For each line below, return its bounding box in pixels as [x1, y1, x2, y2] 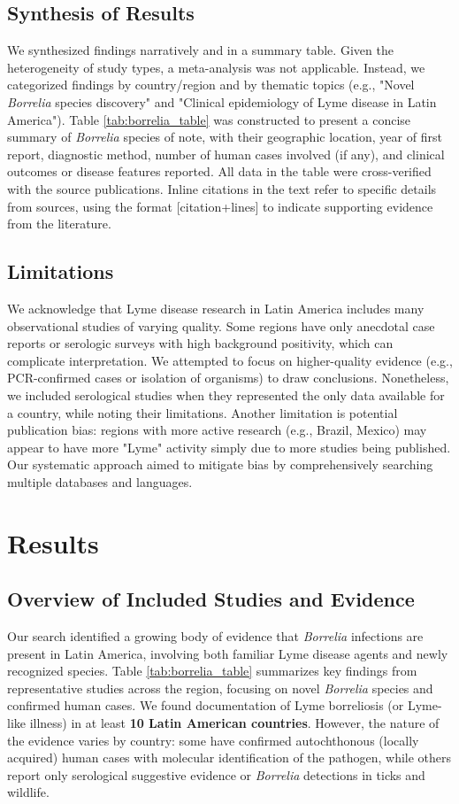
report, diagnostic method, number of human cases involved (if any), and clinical [7, 144, 445, 163]
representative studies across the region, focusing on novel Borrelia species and [7, 678, 433, 697]
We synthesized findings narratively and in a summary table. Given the [7, 41, 394, 59]
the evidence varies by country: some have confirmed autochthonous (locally [7, 731, 419, 749]
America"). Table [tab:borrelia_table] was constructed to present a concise [7, 110, 411, 128]
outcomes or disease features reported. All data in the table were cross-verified [7, 162, 432, 181]
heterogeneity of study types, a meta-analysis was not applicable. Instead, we [7, 58, 425, 76]
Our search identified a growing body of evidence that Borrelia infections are [7, 627, 424, 646]
